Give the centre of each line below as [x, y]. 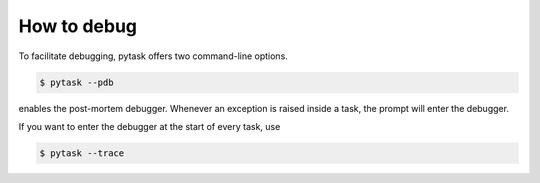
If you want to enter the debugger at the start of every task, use [149, 126]
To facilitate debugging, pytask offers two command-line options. [153, 56]
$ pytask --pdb [76, 82]
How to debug [78, 26]
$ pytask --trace [82, 153]
